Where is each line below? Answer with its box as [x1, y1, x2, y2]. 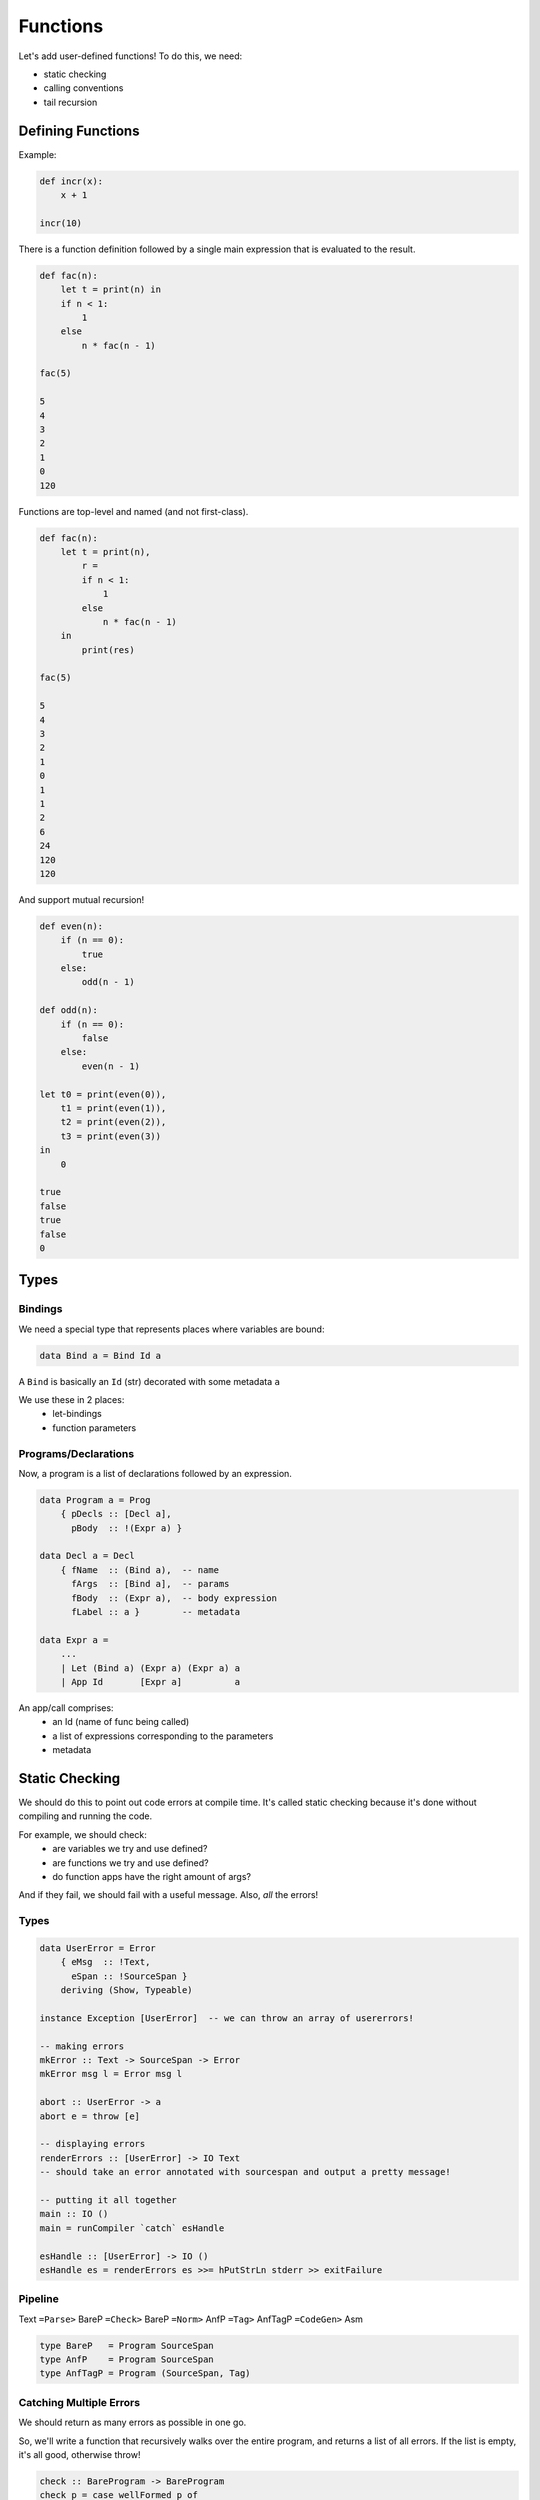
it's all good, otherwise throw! [18, 2448, 141, 2460]
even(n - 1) [81, 1060, 140, 1072]
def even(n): [39, 920, 104, 932]
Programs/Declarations [18, 1446, 135, 1460]
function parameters [52, 1421, 137, 1434]
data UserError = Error [39, 1942, 157, 1954]
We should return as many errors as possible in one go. [18, 2416, 247, 2429]
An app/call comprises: [18, 1701, 114, 1714]
